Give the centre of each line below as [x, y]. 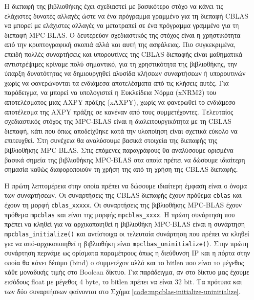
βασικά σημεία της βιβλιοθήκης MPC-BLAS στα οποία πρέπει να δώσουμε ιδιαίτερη [125, 159]
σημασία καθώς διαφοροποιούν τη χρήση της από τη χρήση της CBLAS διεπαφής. [121, 169]
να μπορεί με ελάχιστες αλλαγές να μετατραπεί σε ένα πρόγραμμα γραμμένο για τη [122, 25]
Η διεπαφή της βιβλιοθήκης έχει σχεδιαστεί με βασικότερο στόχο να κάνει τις [114, 6]
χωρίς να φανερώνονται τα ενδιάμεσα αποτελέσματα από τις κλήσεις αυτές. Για [117, 82]
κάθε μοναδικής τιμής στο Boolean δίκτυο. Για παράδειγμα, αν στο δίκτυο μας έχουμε [127, 272]
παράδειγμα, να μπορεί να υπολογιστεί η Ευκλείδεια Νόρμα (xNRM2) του [110, 92]
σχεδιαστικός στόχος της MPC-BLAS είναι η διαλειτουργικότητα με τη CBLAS [118, 121]
